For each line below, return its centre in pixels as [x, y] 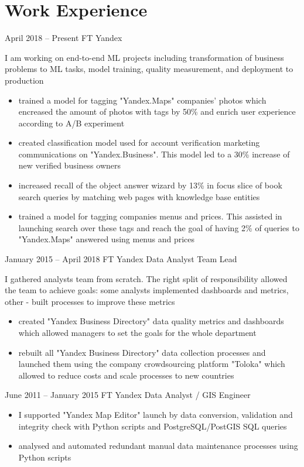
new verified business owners [69, 165]
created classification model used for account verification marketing [139, 142]
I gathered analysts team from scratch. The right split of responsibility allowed [146, 278]
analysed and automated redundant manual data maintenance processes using [158, 446]
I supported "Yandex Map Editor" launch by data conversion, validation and [156, 414]
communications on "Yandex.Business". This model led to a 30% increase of [154, 154]
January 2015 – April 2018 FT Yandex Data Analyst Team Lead [121, 259]
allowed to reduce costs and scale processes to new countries [126, 375]
